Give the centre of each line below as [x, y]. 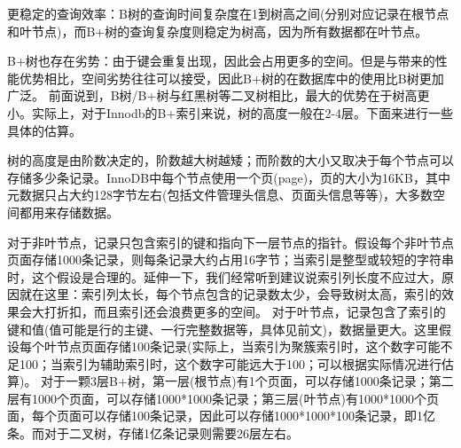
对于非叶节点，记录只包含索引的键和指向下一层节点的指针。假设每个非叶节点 [230, 242]
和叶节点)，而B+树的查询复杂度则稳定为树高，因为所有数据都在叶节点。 [218, 31]
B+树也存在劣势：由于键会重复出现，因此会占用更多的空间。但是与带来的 [221, 61]
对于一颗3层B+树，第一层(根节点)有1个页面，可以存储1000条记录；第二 [247, 381]
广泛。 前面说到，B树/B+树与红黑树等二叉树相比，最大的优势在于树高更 [219, 95]
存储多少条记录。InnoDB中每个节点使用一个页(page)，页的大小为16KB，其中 [229, 177]
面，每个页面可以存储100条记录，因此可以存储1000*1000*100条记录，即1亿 [221, 416]
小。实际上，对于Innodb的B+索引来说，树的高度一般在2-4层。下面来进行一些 [230, 112]
